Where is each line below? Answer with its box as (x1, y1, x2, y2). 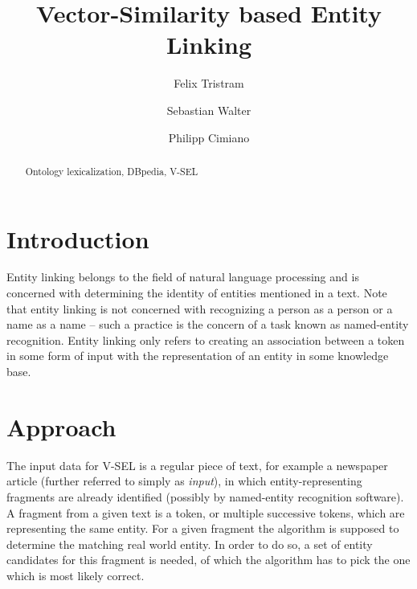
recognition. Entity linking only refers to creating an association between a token (6, 331, 405, 348)
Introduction (6, 222, 149, 255)
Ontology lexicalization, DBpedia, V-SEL (25, 164, 198, 178)
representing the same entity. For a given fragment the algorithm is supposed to (6, 520, 399, 537)
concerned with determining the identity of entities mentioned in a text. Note (6, 284, 387, 301)
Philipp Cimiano (168, 129, 250, 145)
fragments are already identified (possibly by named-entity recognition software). (6, 488, 404, 505)
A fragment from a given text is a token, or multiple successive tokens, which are (6, 504, 405, 521)
